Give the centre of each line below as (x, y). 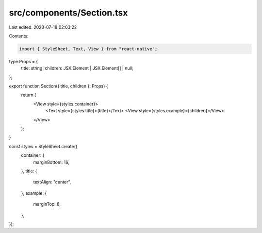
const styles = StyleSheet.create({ (43, 146)
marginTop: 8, (47, 204)
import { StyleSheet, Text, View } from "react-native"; (88, 49)
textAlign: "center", (52, 182)
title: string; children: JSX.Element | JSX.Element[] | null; (77, 68)
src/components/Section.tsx (68, 13)
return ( (29, 95)
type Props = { (24, 61)
